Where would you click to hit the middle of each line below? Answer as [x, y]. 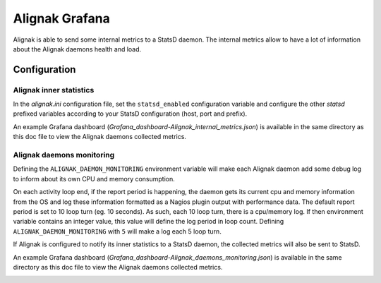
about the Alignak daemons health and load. [77, 49]
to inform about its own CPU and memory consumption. [94, 179]
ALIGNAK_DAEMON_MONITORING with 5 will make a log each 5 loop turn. [117, 231]
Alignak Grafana [62, 18]
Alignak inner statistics [54, 90]
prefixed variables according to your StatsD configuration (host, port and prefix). [130, 114]
